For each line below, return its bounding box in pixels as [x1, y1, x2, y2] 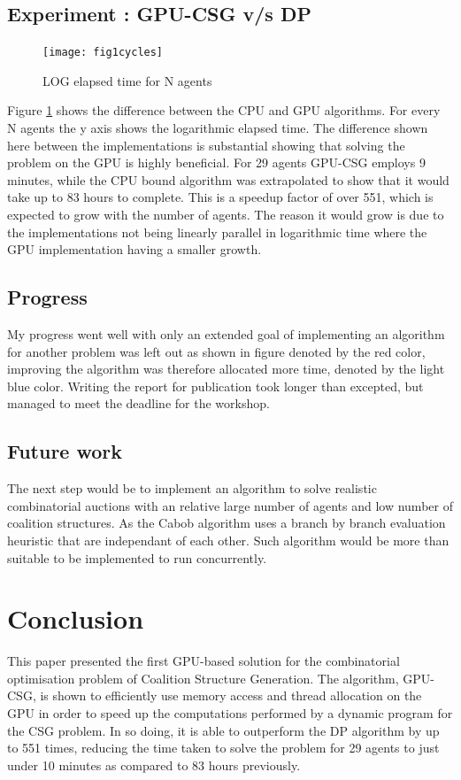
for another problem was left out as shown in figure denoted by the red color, [7, 342, 426, 360]
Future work [7, 437, 123, 465]
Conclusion [7, 600, 144, 637]
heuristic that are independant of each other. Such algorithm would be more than [7, 530, 449, 549]
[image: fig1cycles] [42, 46, 164, 59]
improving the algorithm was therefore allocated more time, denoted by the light [7, 359, 445, 378]
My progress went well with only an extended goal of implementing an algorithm [7, 325, 445, 343]
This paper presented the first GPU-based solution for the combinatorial [7, 652, 400, 670]
